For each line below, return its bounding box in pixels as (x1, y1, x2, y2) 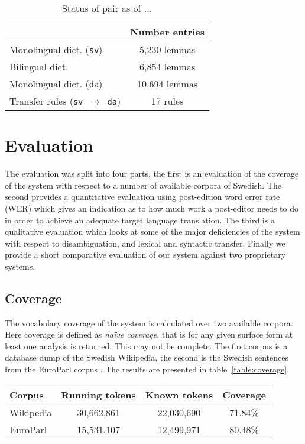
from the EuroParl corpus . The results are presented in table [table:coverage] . (5, 363, 289, 375)
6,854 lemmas (139, 60, 196, 73)
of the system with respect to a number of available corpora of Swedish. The (5, 179, 281, 191)
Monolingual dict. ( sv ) (9, 43, 103, 56)
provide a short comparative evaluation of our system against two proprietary (5, 248, 286, 261)
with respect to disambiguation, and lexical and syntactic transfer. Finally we (5, 236, 285, 249)
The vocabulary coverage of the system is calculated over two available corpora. (5, 316, 293, 329)
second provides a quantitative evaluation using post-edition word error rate (5, 190, 280, 203)
